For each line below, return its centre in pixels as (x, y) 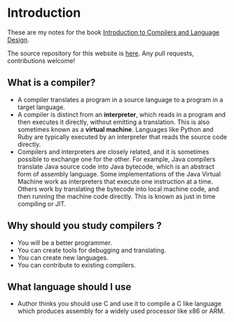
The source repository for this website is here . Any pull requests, (101, 53)
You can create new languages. (63, 258)
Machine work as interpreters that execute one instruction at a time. (115, 181)
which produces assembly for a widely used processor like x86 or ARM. (121, 311)
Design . (18, 39)
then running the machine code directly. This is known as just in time (116, 196)
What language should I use (69, 287)
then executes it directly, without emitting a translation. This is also (113, 122)
